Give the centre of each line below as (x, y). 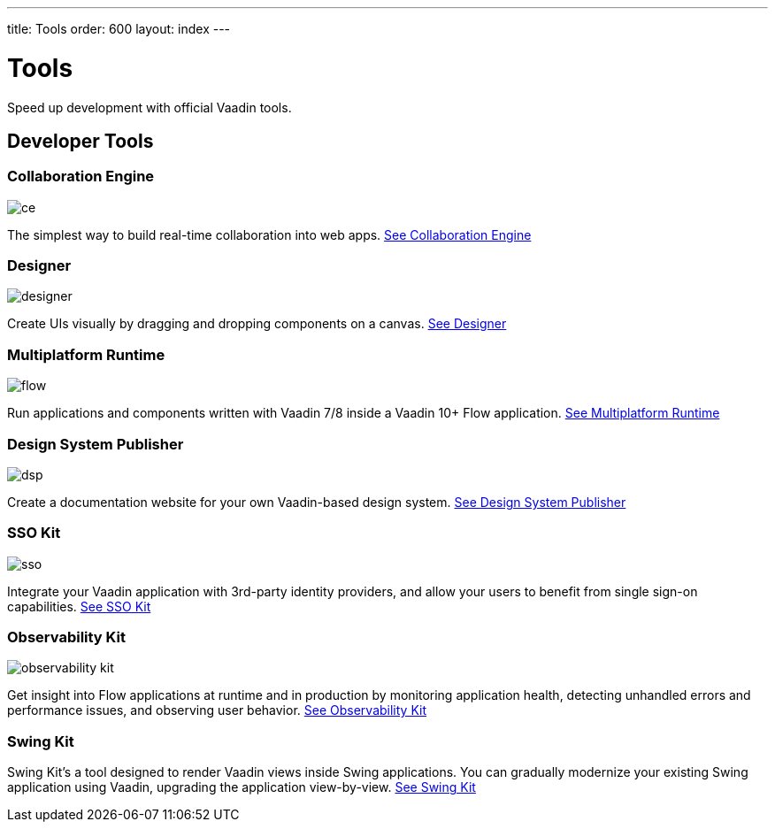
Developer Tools (81, 141)
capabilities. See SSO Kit (79, 606)
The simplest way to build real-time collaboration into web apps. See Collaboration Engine (269, 234)
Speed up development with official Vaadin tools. (150, 107)
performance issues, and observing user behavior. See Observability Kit (217, 710)
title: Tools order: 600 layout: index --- (119, 29)
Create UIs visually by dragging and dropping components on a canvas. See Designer (257, 324)
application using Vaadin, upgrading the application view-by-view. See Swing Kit (242, 787)
